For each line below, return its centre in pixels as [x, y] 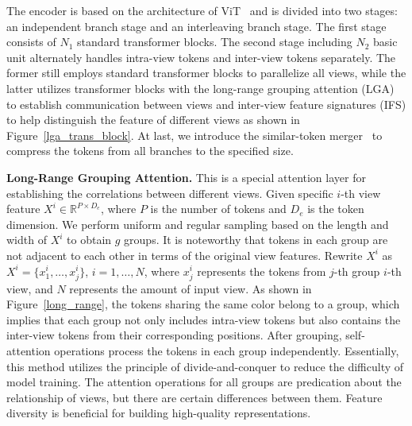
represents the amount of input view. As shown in [191, 288]
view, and [30, 288]
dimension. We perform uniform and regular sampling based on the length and [198, 224]
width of [27, 240]
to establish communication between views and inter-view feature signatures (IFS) [206, 104]
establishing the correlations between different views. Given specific [170, 193]
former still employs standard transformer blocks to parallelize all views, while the [206, 73]
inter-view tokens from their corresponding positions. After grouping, [174, 335]
